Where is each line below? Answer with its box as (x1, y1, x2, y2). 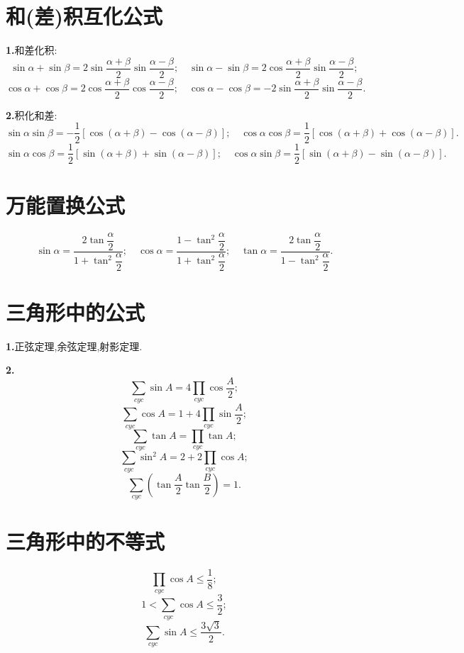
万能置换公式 (6, 190, 126, 219)
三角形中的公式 (6, 297, 145, 326)
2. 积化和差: (6, 107, 57, 122)
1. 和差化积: (6, 43, 57, 57)
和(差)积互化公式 (6, 1, 163, 30)
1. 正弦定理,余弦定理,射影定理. (6, 338, 143, 353)
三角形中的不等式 (6, 527, 165, 556)
